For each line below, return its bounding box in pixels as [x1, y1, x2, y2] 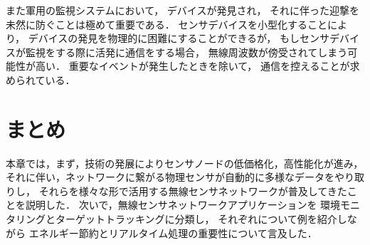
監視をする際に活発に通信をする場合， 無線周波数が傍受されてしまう [25, 44, 348, 59]
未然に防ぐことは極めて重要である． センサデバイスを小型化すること [6, 16, 328, 31]
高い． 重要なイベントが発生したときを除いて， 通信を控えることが [35, 58, 350, 73]
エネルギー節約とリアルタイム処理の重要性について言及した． [28, 225, 317, 240]
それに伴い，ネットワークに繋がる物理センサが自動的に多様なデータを [6, 170, 334, 184]
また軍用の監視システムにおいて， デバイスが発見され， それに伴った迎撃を [6, 3, 360, 17]
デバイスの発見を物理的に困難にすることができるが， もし [28, 31, 300, 46]
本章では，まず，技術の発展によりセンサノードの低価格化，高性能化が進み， [6, 155, 364, 170]
